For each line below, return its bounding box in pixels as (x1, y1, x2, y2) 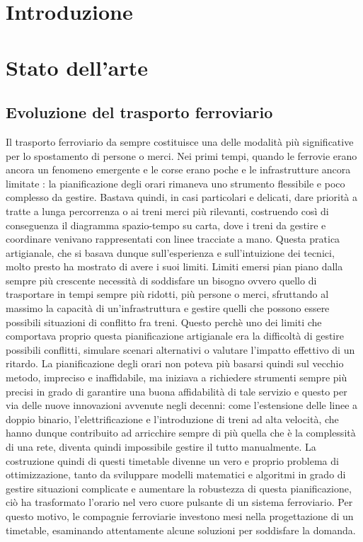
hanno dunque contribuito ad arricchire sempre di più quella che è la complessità (6, 425, 356, 440)
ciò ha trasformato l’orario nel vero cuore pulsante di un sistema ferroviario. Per (6, 495, 353, 509)
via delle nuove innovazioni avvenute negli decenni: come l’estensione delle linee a (6, 398, 358, 413)
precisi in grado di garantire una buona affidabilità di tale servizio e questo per (6, 384, 347, 398)
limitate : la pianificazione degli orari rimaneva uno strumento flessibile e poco (6, 175, 345, 190)
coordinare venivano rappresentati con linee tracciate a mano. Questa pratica (6, 231, 340, 246)
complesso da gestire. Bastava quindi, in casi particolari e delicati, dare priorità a (6, 190, 358, 204)
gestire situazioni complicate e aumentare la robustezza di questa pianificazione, (6, 480, 352, 495)
